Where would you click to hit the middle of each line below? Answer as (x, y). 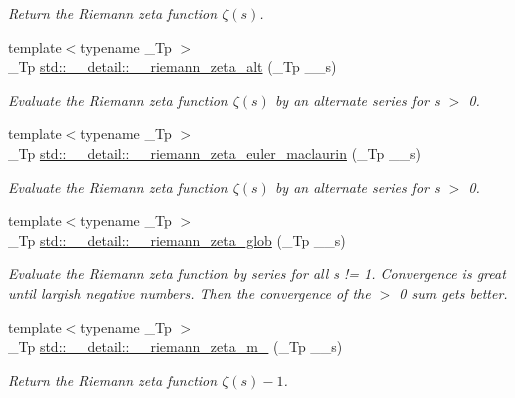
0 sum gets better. (453, 292)
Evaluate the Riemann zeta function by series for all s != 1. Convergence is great (257, 273)
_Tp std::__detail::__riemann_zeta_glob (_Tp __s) (177, 239)
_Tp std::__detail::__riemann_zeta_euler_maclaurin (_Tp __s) (214, 152)
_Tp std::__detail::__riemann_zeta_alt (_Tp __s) (172, 66)
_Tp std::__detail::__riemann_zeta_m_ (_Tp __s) (175, 346)
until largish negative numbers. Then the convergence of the (189, 292)
